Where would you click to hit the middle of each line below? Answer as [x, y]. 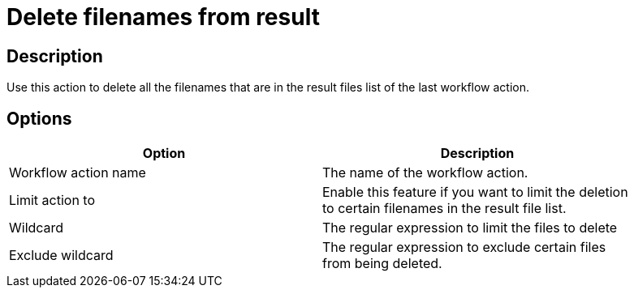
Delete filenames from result [163, 17]
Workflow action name [78, 173]
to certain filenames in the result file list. [444, 209]
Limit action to [52, 200]
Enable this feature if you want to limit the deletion [475, 192]
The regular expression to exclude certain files [464, 247]
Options [39, 118]
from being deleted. [382, 264]
